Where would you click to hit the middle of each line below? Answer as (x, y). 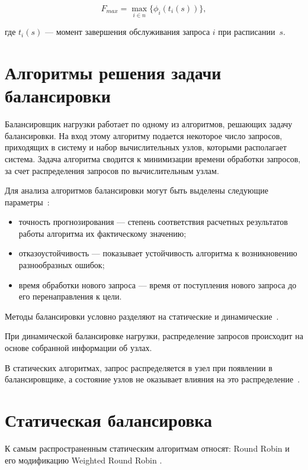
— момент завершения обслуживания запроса (127, 32)
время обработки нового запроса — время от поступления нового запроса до (158, 284)
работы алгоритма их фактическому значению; (102, 233)
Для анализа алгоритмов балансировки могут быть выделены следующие (137, 190)
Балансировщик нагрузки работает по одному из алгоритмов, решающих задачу (149, 124)
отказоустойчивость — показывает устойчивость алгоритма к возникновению (158, 253)
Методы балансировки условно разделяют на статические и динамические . (142, 316)
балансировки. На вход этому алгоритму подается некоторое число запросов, (144, 135)
